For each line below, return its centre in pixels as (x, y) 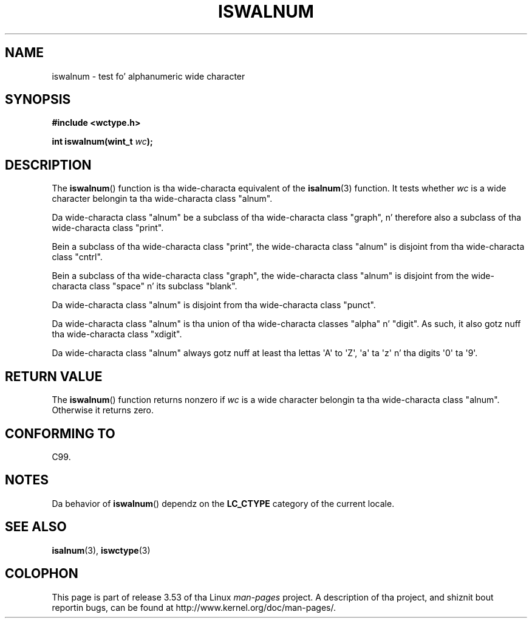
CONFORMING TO (60, 433)
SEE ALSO (36, 527)
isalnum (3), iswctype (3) (101, 550)
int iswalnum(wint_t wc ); (102, 142)
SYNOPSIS (38, 100)
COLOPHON (42, 574)
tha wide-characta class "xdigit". (117, 334)
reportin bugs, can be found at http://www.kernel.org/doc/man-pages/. (194, 607)
